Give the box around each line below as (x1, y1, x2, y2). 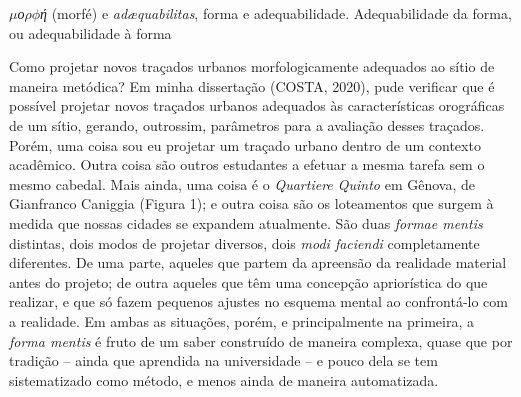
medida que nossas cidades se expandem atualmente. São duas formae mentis (9, 212, 483, 233)
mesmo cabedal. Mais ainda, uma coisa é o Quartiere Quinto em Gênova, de (9, 173, 475, 194)
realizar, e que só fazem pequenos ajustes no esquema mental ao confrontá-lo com (9, 291, 508, 312)
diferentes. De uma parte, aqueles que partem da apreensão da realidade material (9, 252, 507, 273)
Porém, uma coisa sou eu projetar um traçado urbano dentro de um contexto (9, 134, 481, 155)
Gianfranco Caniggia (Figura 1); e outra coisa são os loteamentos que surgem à (9, 193, 494, 214)
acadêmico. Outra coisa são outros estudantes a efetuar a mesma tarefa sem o (9, 154, 485, 175)
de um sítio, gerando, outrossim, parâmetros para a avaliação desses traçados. (9, 114, 485, 135)
